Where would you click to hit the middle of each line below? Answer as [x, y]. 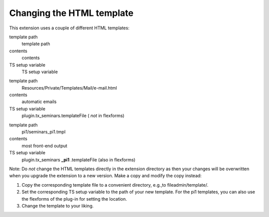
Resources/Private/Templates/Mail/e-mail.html [69, 88]
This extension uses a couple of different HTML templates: [69, 28]
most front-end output [44, 146]
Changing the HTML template [71, 13]
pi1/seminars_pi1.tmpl [44, 132]
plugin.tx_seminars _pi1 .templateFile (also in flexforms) [78, 160]
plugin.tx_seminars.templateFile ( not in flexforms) [73, 116]
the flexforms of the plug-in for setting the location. [74, 199]
